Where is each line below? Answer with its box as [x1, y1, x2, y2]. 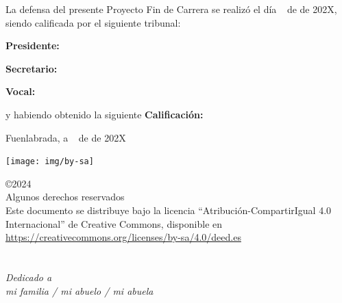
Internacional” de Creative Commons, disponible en [5, 216, 223, 230]
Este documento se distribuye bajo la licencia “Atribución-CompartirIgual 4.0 [5, 203, 332, 217]
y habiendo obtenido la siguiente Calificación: [5, 107, 204, 121]
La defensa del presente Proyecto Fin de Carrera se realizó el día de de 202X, [5, 2, 337, 16]
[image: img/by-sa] [5, 157, 94, 167]
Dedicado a [5, 269, 52, 284]
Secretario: [5, 61, 58, 75]
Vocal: [5, 84, 36, 98]
